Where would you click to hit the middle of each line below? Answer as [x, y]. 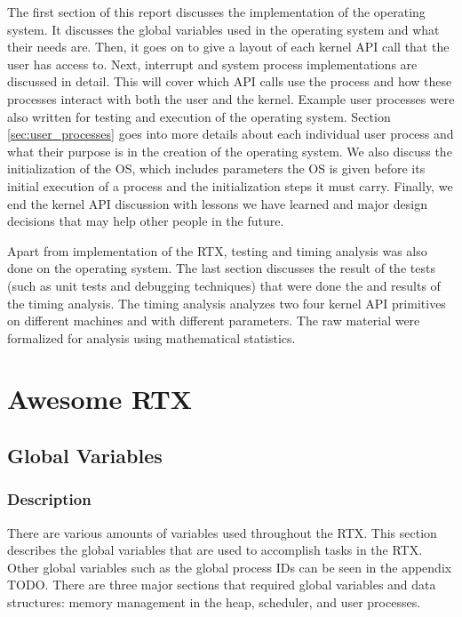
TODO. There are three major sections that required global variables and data [222, 585]
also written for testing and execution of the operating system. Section [199, 116]
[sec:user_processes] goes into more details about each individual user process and [231, 134]
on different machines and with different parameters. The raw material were [214, 321]
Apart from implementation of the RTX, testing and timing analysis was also [217, 250]
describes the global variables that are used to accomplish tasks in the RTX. [215, 550]
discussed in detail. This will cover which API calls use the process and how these [230, 81]
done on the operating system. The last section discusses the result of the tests [221, 268]
